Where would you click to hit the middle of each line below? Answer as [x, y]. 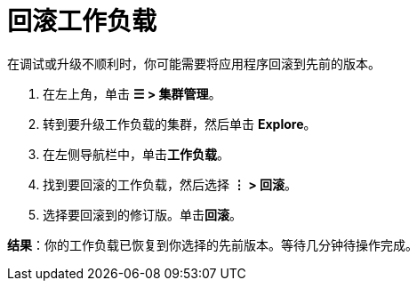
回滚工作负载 [82, 21]
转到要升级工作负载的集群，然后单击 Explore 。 [180, 124]
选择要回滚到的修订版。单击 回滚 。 [142, 214]
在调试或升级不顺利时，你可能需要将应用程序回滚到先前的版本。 [194, 63]
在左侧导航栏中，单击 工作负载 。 [136, 154]
